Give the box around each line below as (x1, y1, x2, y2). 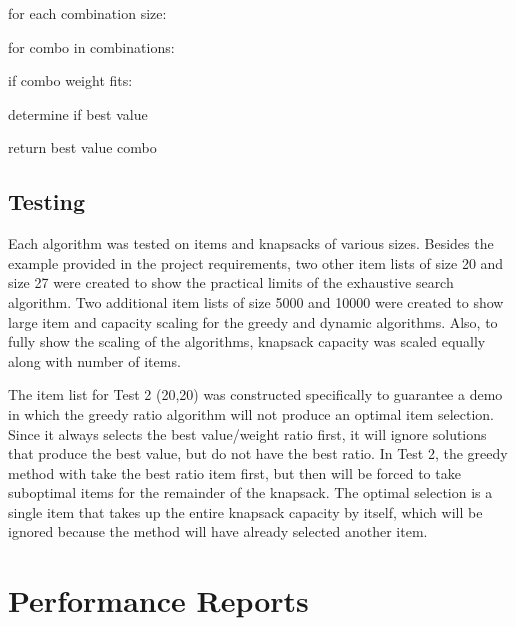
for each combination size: (8, 3, 167, 23)
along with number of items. (8, 350, 181, 371)
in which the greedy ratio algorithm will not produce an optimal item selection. (8, 403, 494, 424)
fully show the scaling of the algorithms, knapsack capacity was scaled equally (8, 331, 486, 352)
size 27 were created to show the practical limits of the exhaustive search (8, 272, 454, 293)
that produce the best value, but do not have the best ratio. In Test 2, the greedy (8, 443, 508, 464)
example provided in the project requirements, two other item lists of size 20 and (8, 252, 504, 273)
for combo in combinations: (8, 36, 175, 57)
